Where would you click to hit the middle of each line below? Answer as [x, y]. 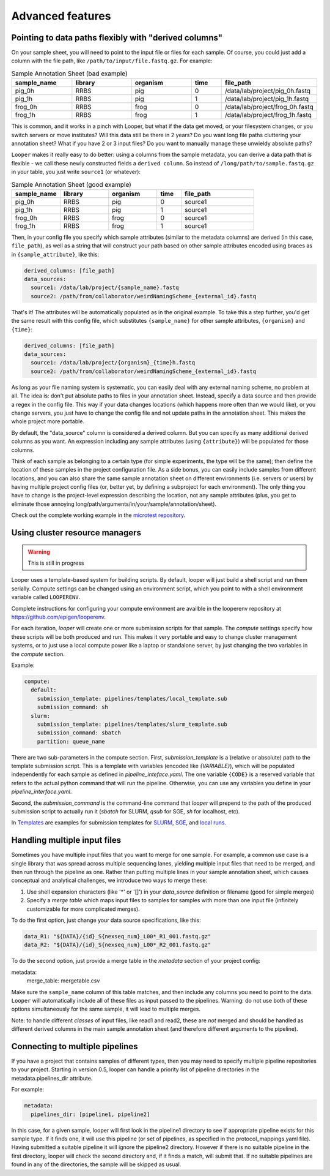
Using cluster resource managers [76, 533]
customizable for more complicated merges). [83, 909]
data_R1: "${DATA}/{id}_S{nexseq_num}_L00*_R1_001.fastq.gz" [118, 937]
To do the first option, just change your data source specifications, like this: [106, 920]
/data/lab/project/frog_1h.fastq [268, 115]
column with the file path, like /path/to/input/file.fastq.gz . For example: [112, 61]
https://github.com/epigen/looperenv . [59, 617]
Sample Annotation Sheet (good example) [71, 184]
